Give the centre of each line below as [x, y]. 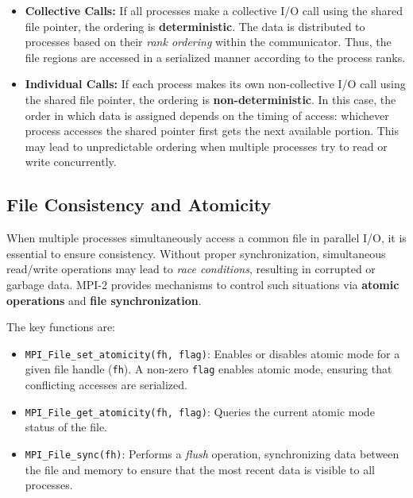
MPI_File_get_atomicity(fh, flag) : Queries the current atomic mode [200, 411]
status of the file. [66, 427]
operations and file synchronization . [104, 300]
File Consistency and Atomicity [139, 205]
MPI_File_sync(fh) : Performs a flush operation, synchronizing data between [212, 453]
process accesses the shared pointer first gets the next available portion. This [212, 131]
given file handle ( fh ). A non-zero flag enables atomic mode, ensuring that [208, 369]
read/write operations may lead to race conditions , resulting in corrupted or [191, 269]
